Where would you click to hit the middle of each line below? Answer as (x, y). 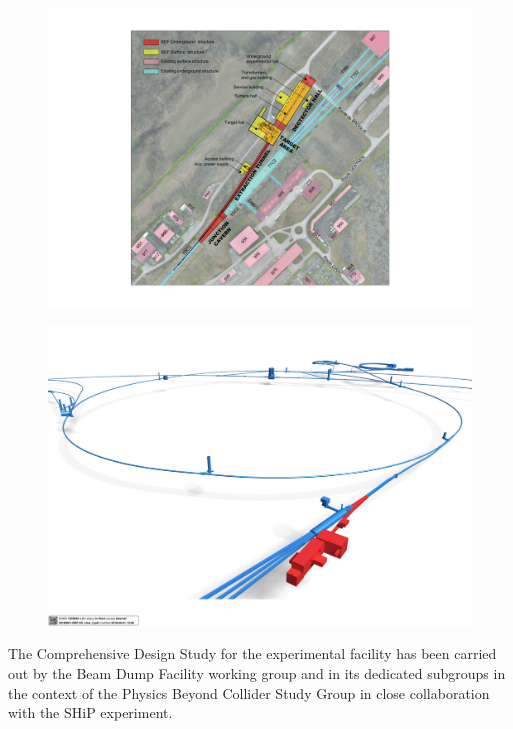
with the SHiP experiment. (90, 712)
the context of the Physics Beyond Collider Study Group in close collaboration (249, 692)
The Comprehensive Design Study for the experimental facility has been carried (252, 653)
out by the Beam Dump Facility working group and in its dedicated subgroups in (257, 672)
